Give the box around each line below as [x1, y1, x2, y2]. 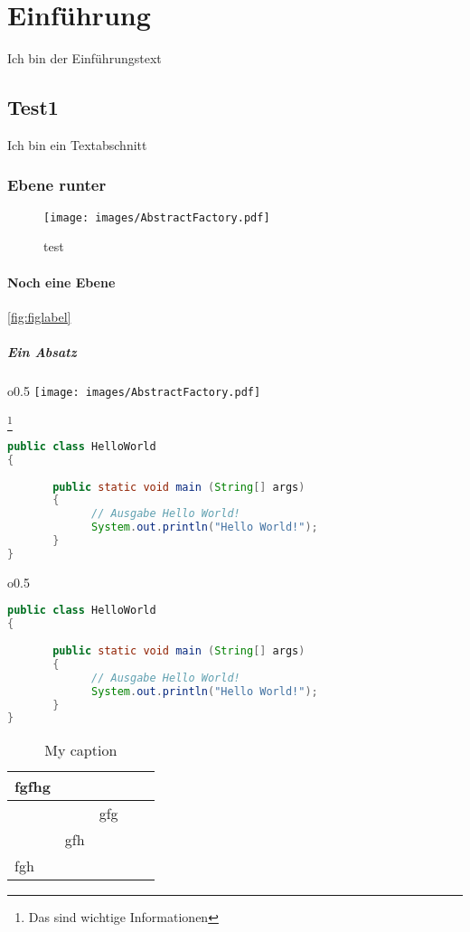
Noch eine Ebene [7, 272, 116, 291]
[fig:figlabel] [7, 306, 71, 325]
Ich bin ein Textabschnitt [7, 135, 147, 154]
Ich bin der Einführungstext [7, 49, 162, 68]
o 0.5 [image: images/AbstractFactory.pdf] [7, 381, 261, 400]
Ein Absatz [7, 342, 77, 361]
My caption [44, 739, 117, 761]
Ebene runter [7, 174, 107, 196]
